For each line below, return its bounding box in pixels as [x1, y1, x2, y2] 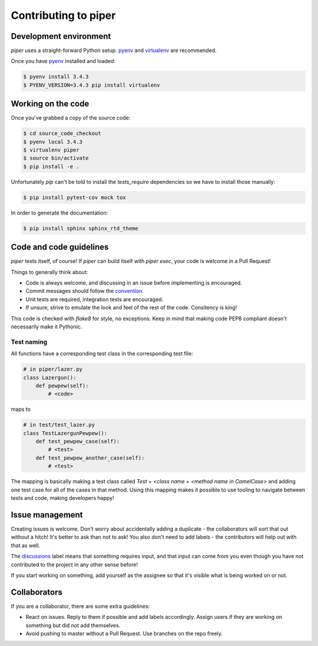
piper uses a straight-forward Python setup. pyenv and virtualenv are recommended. [11, 47, 217, 54]
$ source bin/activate [23, 155, 89, 161]
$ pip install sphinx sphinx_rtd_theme [23, 225, 138, 232]
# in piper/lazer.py [23, 366, 82, 373]
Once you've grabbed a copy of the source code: [11, 114, 131, 121]
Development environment [11, 31, 111, 41]
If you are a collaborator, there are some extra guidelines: [11, 602, 150, 609]
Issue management [11, 510, 83, 520]
